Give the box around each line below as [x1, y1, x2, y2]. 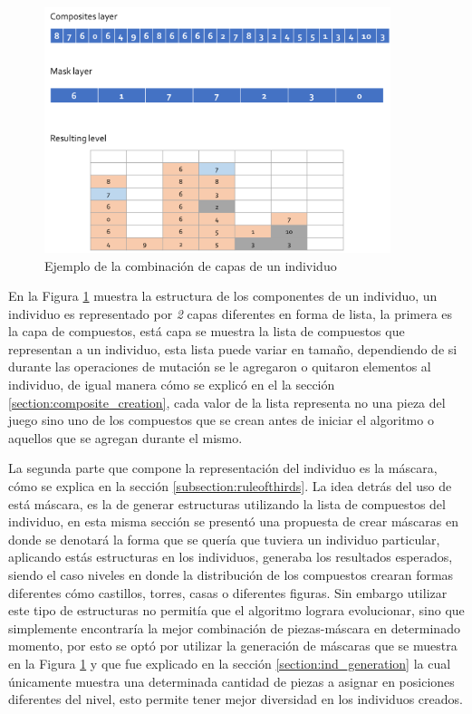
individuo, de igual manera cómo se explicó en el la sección [8, 375, 335, 394]
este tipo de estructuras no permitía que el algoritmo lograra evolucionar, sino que [8, 601, 465, 620]
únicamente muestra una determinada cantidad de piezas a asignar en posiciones [8, 671, 455, 690]
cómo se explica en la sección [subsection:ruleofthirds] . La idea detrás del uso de [8, 477, 452, 496]
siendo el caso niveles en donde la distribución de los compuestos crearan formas [8, 565, 454, 584]
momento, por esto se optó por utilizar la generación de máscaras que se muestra [8, 636, 458, 655]
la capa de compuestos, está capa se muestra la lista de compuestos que [8, 322, 405, 341]
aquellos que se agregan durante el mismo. [8, 428, 243, 447]
